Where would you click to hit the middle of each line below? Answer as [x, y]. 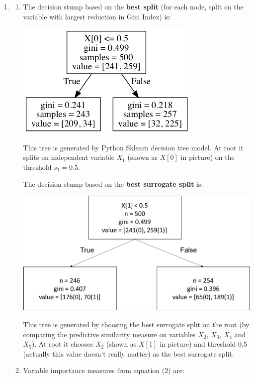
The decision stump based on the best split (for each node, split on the [133, 6]
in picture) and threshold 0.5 [203, 344]
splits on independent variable [69, 157]
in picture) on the [208, 157]
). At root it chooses [62, 344]
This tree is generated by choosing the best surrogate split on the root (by [136, 324]
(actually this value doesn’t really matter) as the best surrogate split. [128, 353]
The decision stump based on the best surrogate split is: [113, 184]
